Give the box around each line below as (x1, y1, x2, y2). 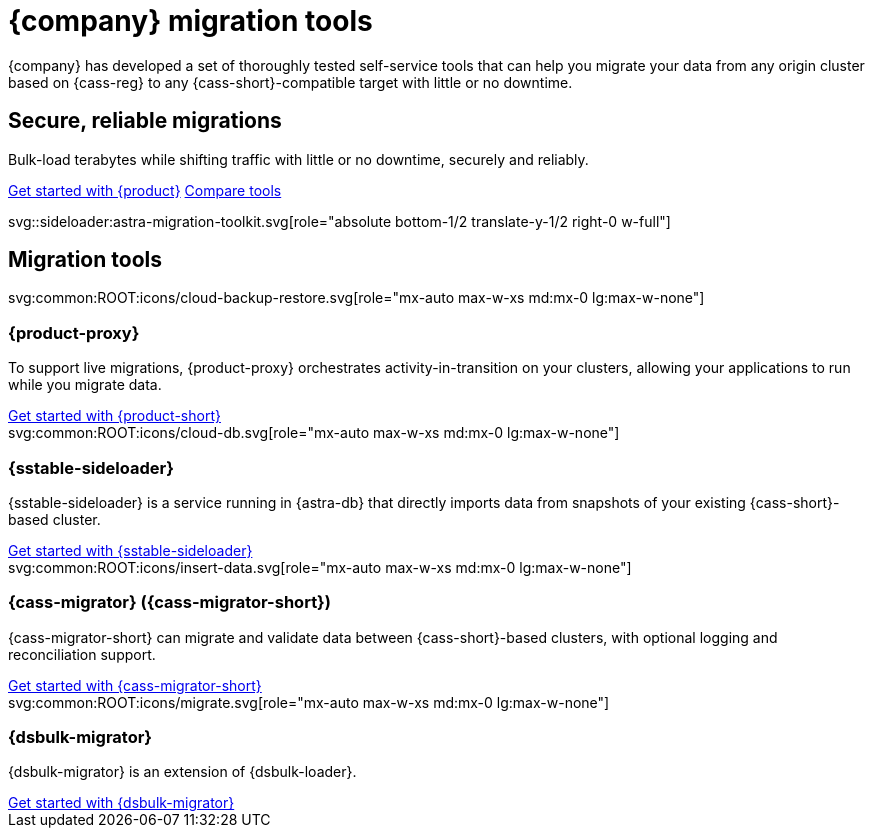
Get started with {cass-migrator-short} (8, 676, 262, 694)
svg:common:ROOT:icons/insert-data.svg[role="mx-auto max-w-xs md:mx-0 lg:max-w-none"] (8, 558, 632, 576)
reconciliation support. (8, 645, 156, 663)
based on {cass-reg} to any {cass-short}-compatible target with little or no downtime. (8, 73, 573, 91)
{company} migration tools (8, 4, 373, 38)
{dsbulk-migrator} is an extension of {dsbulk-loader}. (8, 763, 357, 781)
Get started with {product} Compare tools (8, 181, 282, 199)
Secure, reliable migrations (8, 108, 282, 134)
